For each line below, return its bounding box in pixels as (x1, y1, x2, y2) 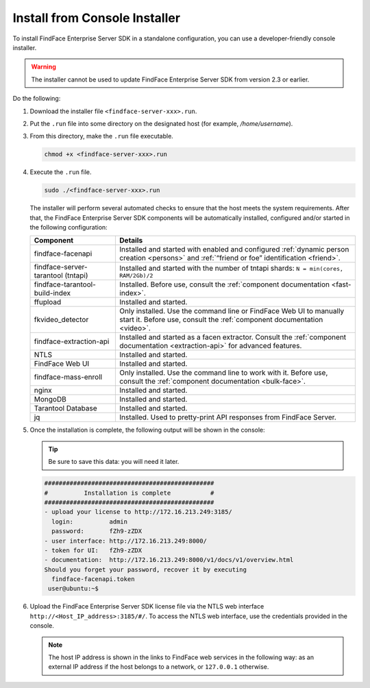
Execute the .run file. (29, 168, 92, 176)
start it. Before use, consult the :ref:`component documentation (119, 315, 323, 325)
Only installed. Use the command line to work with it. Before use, (119, 368, 328, 378)
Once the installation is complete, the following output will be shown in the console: (29, 426, 265, 434)
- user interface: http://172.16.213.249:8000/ (44, 537, 207, 545)
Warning (31, 62, 56, 71)
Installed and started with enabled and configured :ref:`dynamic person (119, 245, 349, 254)
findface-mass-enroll (34, 372, 103, 382)
